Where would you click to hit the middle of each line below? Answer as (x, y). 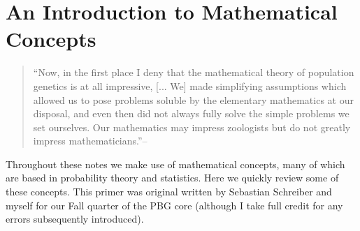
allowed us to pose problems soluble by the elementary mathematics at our (193, 99)
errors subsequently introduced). (75, 219)
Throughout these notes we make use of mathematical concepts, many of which (175, 164)
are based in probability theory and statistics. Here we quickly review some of (172, 178)
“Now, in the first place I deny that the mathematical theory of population (194, 72)
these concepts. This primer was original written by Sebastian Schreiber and (169, 192)
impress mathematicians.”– (90, 141)
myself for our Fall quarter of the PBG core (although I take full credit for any (174, 205)
